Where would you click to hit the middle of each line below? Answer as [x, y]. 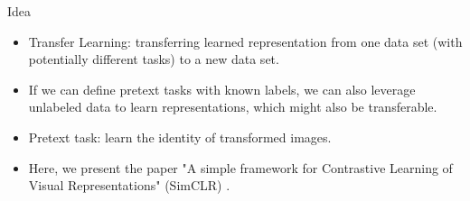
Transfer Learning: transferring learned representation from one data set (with [245, 41]
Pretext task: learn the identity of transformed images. [180, 137]
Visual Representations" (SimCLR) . [129, 185]
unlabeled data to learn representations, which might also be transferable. [233, 107]
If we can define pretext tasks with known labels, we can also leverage [222, 89]
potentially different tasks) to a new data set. [154, 59]
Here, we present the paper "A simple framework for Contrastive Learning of [240, 167]
